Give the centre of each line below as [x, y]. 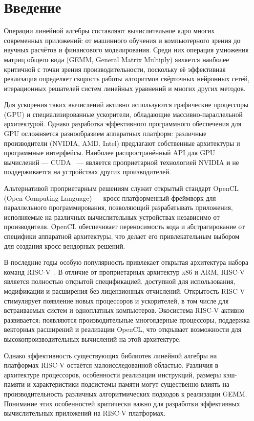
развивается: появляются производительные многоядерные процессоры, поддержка [127, 319]
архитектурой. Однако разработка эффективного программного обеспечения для [123, 124]
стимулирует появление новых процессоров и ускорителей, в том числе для [116, 300]
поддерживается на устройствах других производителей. [88, 172]
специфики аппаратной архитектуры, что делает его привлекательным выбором [122, 236]
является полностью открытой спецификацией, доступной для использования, [120, 281]
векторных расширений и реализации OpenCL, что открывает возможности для [123, 329]
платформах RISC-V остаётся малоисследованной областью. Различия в [111, 365]
